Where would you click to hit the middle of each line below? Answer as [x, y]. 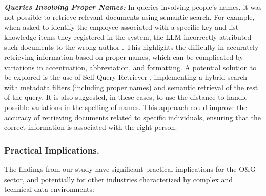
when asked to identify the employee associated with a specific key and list [121, 27]
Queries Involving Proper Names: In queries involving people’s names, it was [133, 7]
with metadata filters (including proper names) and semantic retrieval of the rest [131, 87]
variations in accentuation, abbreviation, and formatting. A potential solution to [130, 67]
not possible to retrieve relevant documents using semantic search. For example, [129, 17]
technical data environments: [49, 189]
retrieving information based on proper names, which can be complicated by [124, 57]
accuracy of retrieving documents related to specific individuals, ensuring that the [133, 117]
